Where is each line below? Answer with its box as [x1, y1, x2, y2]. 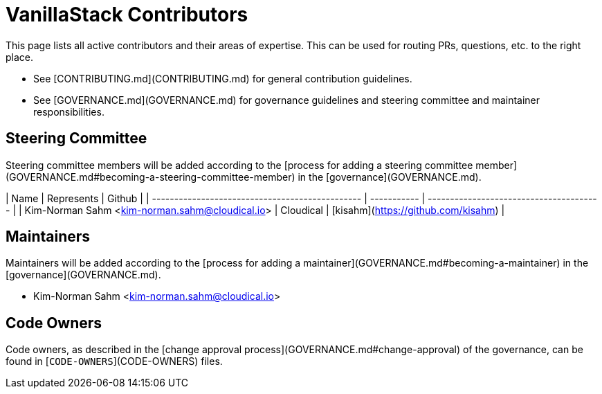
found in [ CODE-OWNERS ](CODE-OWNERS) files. [6, 355, 223, 368]
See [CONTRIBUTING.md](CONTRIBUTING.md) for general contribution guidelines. [33, 72, 412, 84]
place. [6, 51, 34, 63]
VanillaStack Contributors [6, 3, 248, 26]
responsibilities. [33, 105, 104, 118]
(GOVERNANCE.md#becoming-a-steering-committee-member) [6, 170, 295, 183]
